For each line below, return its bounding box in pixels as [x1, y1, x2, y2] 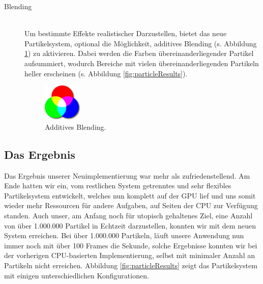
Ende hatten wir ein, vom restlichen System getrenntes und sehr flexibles [4, 180, 231, 191]
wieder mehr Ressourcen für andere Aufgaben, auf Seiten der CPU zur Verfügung [4, 200, 258, 211]
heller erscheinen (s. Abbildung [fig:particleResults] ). [24, 68, 188, 78]
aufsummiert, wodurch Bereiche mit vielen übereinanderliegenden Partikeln [24, 58, 259, 68]
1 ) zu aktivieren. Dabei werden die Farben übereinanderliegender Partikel [24, 48, 254, 59]
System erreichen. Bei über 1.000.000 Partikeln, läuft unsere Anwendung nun [4, 230, 244, 241]
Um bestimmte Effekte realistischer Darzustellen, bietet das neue [24, 28, 227, 39]
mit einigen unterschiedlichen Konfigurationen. [4, 270, 149, 280]
